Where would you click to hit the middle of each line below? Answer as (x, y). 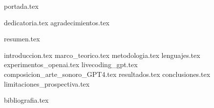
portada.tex (21, 6)
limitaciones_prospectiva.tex (47, 83)
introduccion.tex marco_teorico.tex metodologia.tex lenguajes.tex (102, 55)
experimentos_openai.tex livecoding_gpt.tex (71, 64)
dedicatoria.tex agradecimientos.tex (57, 22)
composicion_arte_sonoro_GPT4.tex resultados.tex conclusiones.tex (107, 74)
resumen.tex (22, 39)
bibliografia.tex (26, 100)
